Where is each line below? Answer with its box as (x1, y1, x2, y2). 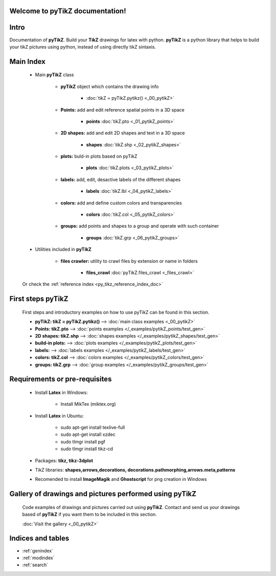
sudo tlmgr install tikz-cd (60, 446, 113, 452)
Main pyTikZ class (35, 72, 74, 78)
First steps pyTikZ (9, 295, 68, 303)
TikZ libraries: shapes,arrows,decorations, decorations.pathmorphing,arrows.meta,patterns (35, 467, 236, 473)
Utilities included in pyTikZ (35, 246, 91, 253)
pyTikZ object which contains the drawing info (60, 83, 159, 90)
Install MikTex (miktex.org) (60, 401, 116, 407)
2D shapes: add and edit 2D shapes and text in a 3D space (60, 130, 185, 136)
